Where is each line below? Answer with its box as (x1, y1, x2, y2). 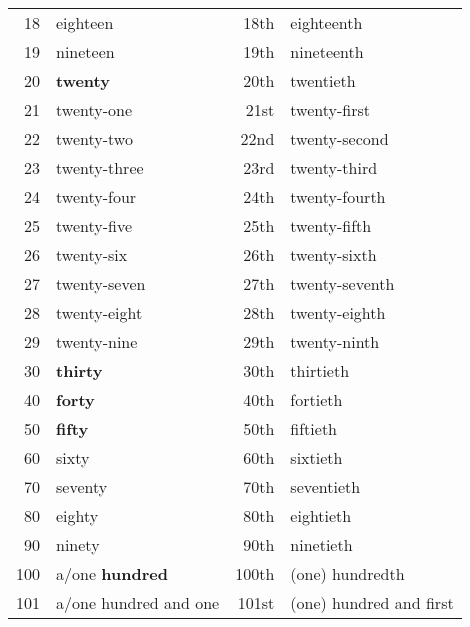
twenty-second (290, 127, 389, 150)
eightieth (290, 504, 352, 527)
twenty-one (56, 98, 132, 121)
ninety (56, 533, 100, 556)
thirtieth (290, 359, 350, 382)
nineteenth (290, 40, 364, 63)
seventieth (290, 475, 361, 498)
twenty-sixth (290, 243, 377, 266)
